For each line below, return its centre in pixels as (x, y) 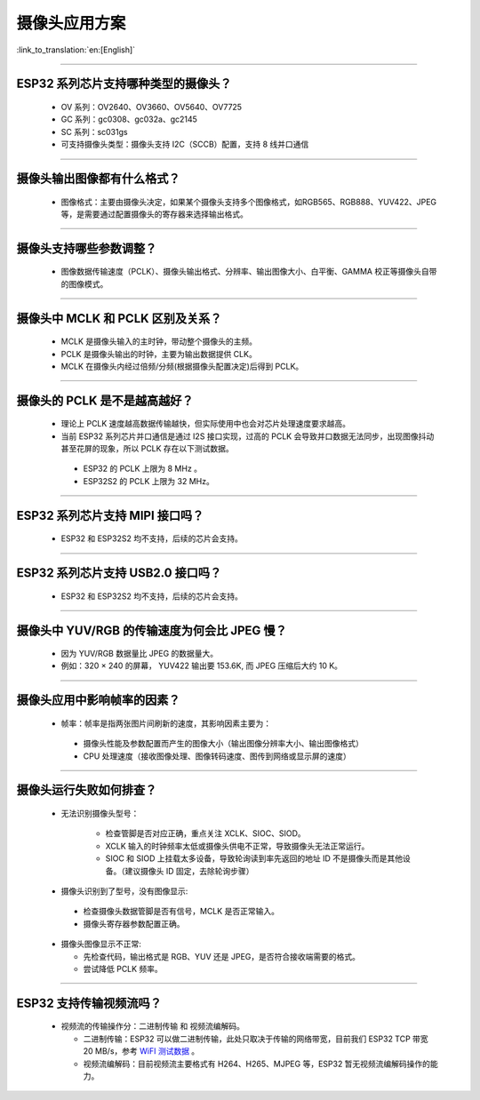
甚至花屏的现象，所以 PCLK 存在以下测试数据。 (148, 449)
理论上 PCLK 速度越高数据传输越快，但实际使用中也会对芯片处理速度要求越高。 (206, 424)
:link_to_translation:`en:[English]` (76, 50)
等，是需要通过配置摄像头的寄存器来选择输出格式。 (154, 214)
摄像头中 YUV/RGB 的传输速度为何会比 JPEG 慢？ (152, 630)
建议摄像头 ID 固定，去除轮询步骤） (189, 871)
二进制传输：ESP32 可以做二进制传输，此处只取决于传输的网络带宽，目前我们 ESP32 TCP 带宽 (256, 1039)
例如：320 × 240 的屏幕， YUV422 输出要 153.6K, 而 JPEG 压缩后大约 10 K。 (201, 666)
